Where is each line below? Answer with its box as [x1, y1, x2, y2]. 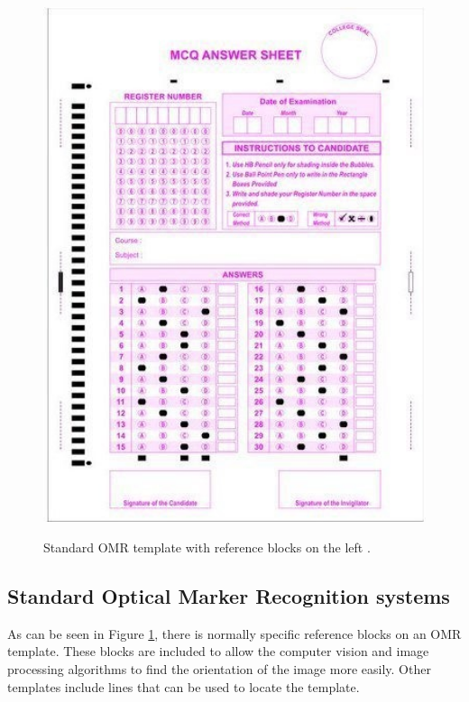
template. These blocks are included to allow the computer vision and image [7, 642, 429, 661]
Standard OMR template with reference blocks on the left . [43, 538, 371, 557]
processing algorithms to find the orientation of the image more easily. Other [7, 660, 431, 678]
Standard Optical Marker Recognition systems [7, 582, 450, 609]
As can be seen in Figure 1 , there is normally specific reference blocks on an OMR [7, 624, 462, 643]
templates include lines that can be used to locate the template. [7, 677, 360, 696]
